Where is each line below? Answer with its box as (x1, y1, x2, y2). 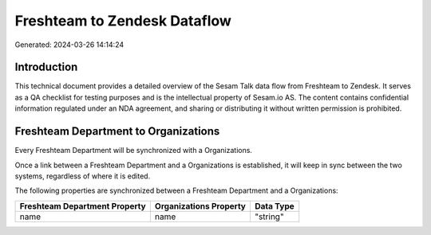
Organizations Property (154, 200, 247, 211)
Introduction (14, 61, 78, 74)
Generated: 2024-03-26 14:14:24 (14, 40, 125, 49)
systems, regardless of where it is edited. (14, 171, 151, 181)
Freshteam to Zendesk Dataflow (14, 12, 231, 29)
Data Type (254, 200, 295, 211)
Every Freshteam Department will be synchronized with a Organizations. (14, 146, 253, 155)
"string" (254, 211, 284, 222)
